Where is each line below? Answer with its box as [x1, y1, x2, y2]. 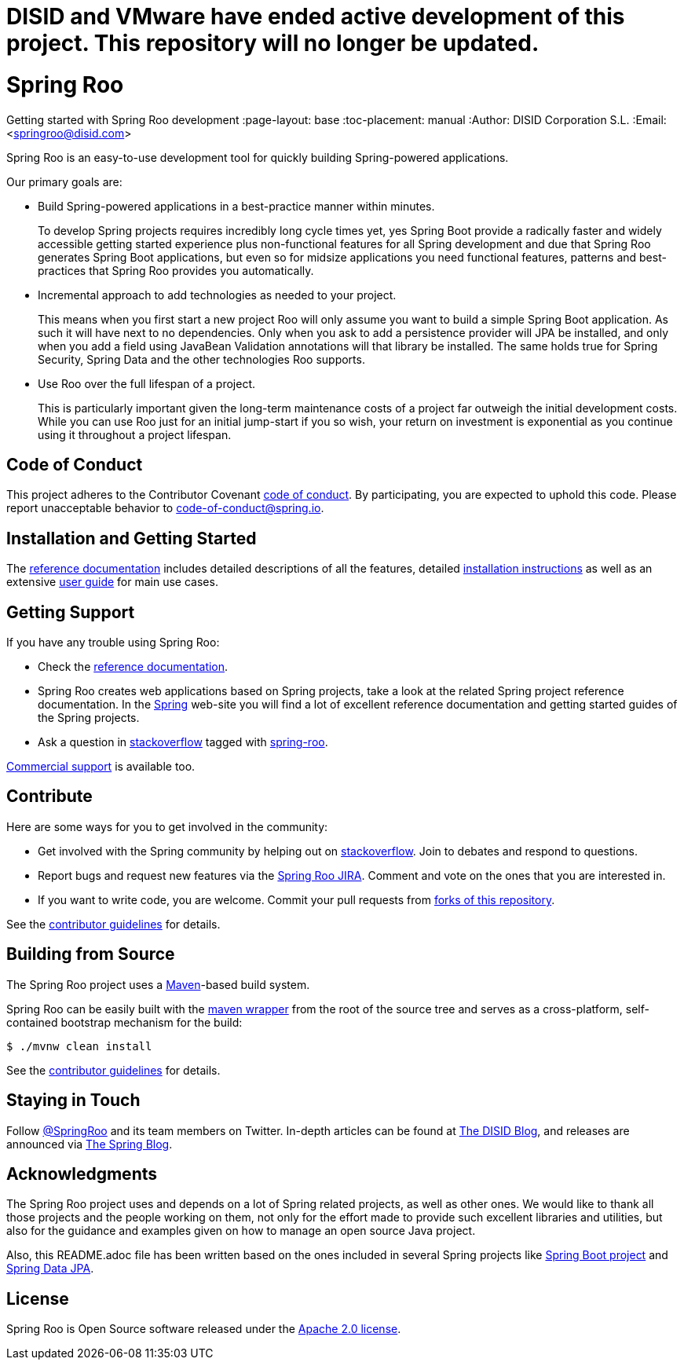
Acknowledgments [6, 1163, 158, 1184]
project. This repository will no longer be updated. [6, 30, 540, 57]
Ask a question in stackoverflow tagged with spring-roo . [38, 735, 328, 749]
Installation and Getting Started [6, 528, 257, 548]
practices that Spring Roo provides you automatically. [38, 263, 314, 277]
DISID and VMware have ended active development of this [6, 3, 625, 30]
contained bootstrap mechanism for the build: [6, 1015, 243, 1029]
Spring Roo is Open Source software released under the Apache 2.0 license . [6, 1322, 401, 1336]
